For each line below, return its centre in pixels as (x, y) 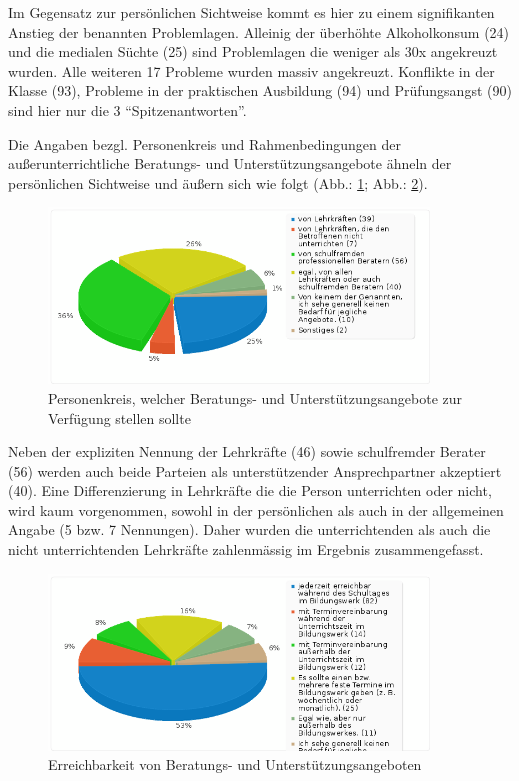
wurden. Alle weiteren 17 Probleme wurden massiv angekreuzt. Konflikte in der (251, 70)
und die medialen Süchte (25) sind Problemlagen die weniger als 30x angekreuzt (253, 51)
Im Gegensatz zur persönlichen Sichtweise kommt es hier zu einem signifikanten (251, 12)
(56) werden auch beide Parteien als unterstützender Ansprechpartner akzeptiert (255, 470)
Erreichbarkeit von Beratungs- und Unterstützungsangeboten (235, 764)
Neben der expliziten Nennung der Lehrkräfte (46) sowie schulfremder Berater (247, 451)
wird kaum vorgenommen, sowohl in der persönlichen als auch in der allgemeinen (256, 509)
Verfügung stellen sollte (119, 417)
